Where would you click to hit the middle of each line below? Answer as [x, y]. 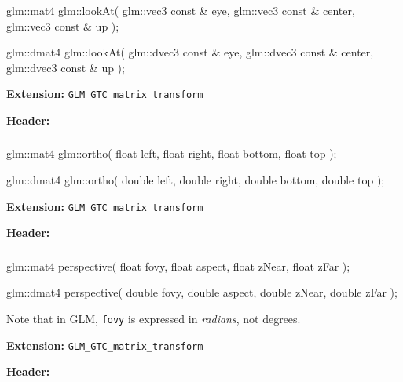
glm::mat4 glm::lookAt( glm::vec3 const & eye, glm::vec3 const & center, [181, 10]
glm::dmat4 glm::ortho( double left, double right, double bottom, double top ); [196, 180]
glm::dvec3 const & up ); [66, 67]
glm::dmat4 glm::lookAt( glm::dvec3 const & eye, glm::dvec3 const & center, [190, 52]
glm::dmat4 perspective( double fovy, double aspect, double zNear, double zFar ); [202, 292]
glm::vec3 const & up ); [63, 25]
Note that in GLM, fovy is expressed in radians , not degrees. [154, 319]
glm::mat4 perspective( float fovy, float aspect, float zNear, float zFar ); [178, 266]
